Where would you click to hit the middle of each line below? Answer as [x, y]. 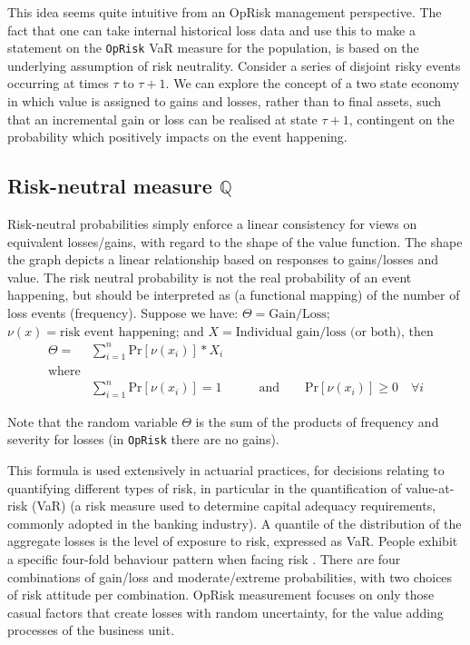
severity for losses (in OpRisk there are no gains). [143, 439]
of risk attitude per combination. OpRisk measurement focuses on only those [221, 595]
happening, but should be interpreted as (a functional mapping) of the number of [234, 295]
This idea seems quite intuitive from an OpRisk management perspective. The [225, 12]
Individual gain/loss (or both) [318, 332]
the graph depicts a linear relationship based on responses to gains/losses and [223, 259]
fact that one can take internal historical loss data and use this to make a [211, 30]
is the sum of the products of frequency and [317, 421]
